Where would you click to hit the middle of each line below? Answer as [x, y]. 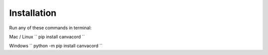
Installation [33, 13]
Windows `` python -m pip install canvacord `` [56, 46]
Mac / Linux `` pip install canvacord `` [47, 37]
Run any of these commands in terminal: [50, 28]
